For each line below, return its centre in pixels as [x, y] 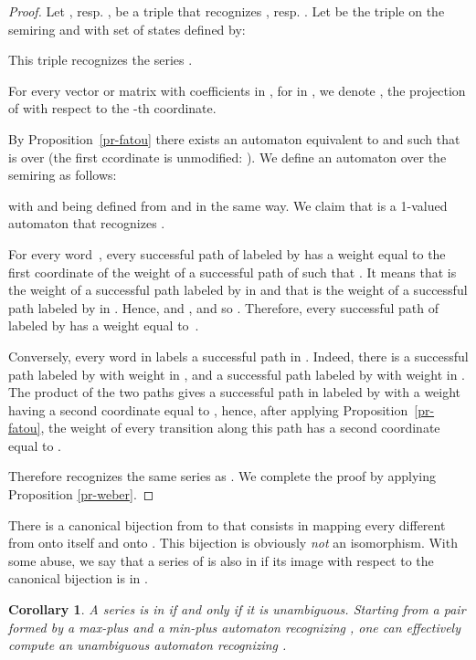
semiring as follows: [63, 175]
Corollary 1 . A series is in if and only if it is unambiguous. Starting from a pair [237, 609]
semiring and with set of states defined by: [127, 29]
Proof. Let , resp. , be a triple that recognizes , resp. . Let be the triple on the [227, 11]
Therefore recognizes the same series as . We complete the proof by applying [222, 476]
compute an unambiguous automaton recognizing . [148, 645]
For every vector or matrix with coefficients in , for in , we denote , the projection [237, 90]
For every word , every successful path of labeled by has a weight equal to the [227, 253]
